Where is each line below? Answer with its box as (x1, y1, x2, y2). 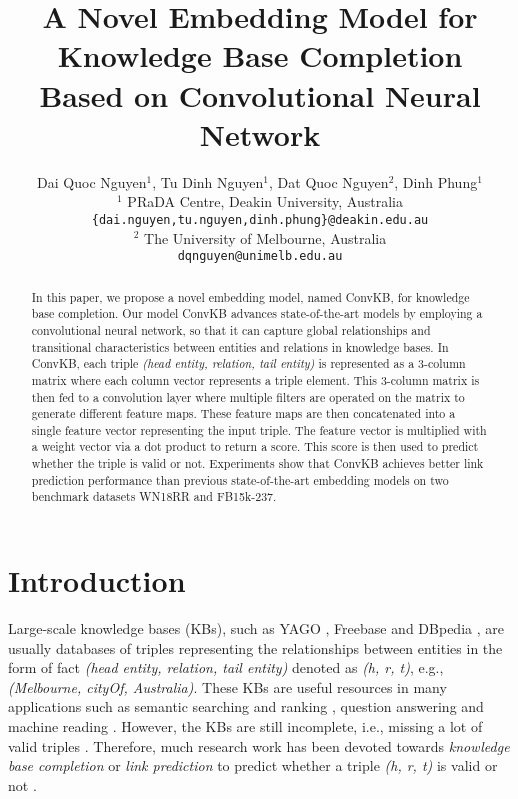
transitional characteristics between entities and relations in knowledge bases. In (31, 338, 449, 355)
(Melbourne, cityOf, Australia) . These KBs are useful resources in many (8, 676, 447, 697)
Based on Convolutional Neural (39, 74, 481, 115)
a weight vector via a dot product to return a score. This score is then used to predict (31, 438, 479, 455)
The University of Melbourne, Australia (144, 227, 387, 248)
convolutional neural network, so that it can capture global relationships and (31, 321, 431, 338)
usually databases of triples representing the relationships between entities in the (8, 637, 503, 658)
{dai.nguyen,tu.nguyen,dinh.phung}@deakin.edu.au (91, 212, 429, 227)
